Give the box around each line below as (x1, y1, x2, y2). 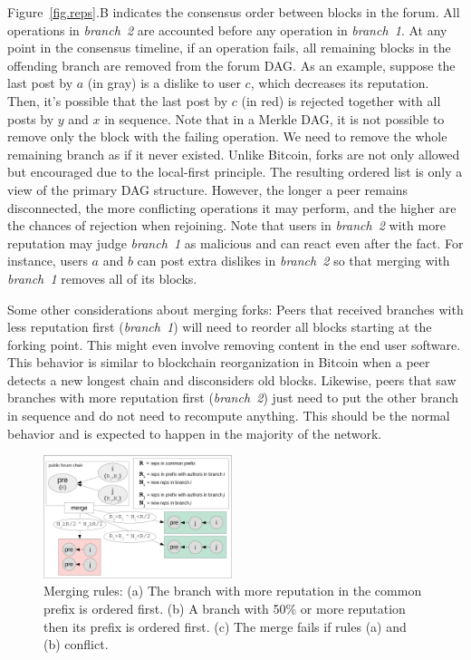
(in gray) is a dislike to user (87, 73, 241, 92)
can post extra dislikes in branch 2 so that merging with (137, 251, 450, 270)
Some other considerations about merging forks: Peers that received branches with (7, 299, 464, 318)
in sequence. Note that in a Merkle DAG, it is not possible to (104, 109, 445, 128)
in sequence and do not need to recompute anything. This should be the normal (7, 406, 450, 425)
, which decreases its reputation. (250, 73, 429, 92)
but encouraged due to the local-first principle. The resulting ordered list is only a (7, 162, 463, 181)
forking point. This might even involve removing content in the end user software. (7, 335, 461, 354)
